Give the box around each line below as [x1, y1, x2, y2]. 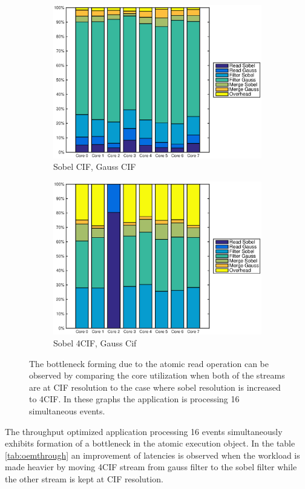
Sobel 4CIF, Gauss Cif [53, 337, 137, 349]
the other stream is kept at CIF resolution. [5, 472, 163, 485]
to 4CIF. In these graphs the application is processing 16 [29, 393, 240, 405]
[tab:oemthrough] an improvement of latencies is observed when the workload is [5, 448, 300, 461]
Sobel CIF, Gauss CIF [53, 160, 136, 173]
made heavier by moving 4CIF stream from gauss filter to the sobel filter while [5, 460, 297, 473]
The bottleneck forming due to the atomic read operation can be [29, 357, 269, 369]
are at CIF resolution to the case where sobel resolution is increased [29, 380, 281, 393]
